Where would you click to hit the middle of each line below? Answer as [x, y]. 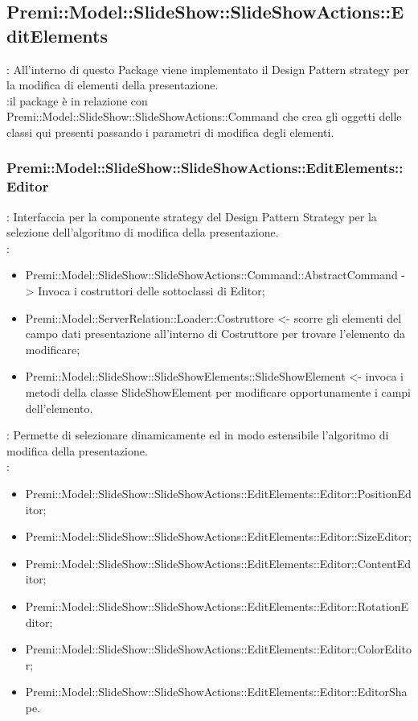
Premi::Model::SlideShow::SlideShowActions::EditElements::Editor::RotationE [217, 606]
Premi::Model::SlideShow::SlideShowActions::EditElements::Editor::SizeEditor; [218, 536]
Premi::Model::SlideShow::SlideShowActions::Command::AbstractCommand [211, 275]
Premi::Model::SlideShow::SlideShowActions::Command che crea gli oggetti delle [204, 116]
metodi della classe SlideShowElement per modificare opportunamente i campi [218, 392]
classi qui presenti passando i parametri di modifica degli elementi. [170, 132]
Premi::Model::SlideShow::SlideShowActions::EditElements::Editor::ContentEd [218, 563]
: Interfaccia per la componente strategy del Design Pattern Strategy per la [192, 216]
